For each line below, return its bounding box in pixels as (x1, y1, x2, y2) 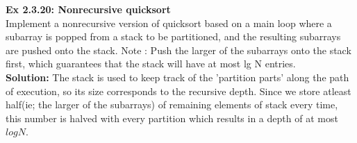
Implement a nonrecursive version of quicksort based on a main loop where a (6, 15, 332, 30)
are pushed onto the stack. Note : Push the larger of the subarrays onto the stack (6, 42, 351, 57)
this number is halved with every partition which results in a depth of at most (6, 110, 338, 125)
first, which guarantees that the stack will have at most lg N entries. (6, 56, 296, 71)
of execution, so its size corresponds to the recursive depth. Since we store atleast (6, 83, 351, 98)
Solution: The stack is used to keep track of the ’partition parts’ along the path (6, 69, 349, 84)
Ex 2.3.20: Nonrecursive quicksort (6, 2, 171, 16)
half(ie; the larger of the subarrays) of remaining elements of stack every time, (6, 97, 338, 112)
